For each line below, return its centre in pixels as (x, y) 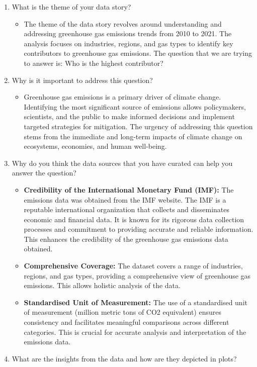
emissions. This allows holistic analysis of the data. (102, 285)
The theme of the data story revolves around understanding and (123, 23)
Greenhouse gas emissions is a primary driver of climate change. (122, 97)
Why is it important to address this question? (82, 80)
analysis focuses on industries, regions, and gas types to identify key (128, 43)
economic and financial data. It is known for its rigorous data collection (134, 219)
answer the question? (44, 173)
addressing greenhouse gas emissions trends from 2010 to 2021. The (128, 33)
